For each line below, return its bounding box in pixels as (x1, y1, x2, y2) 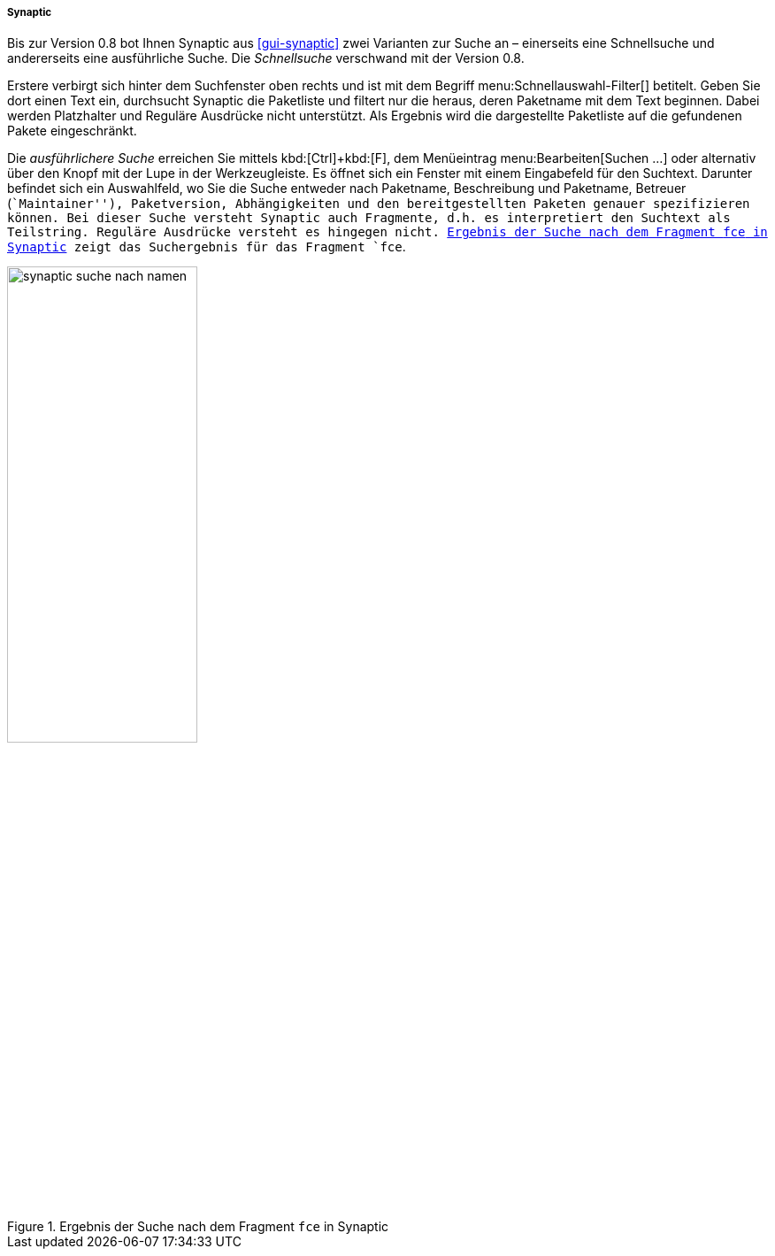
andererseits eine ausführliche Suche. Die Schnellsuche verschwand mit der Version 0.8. (7, 50, 525, 66)
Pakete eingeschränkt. (7, 123, 137, 139)
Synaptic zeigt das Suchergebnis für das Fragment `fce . (7, 239, 406, 255)
